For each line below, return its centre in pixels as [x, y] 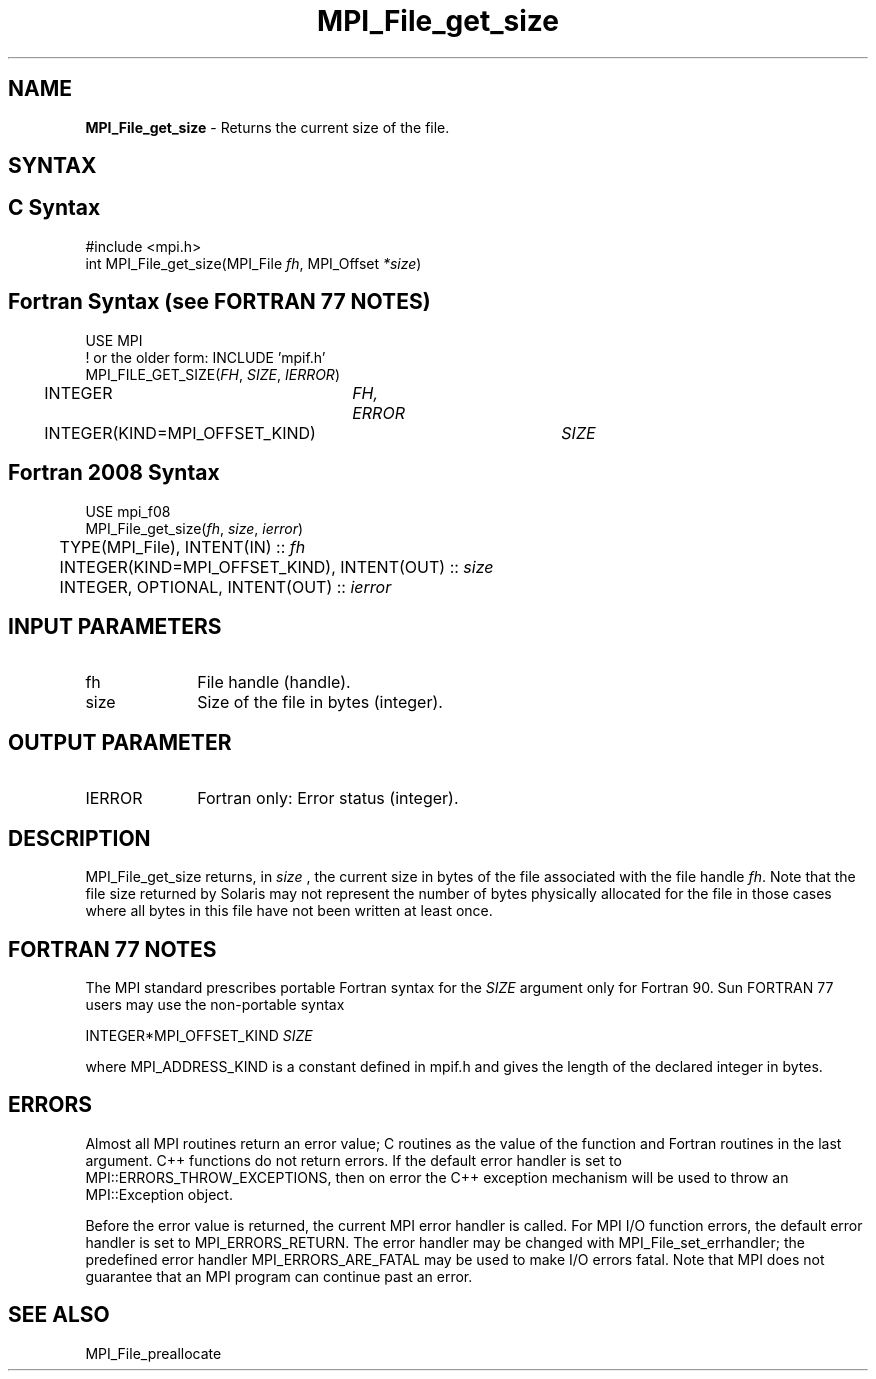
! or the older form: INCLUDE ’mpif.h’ [205, 357]
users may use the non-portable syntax [215, 1004]
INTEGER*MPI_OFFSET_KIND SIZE [199, 1035]
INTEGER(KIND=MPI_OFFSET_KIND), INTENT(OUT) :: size [276, 566]
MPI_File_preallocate [153, 1353]
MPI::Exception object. [159, 1194]
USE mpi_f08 [128, 511]
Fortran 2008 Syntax [114, 473]
